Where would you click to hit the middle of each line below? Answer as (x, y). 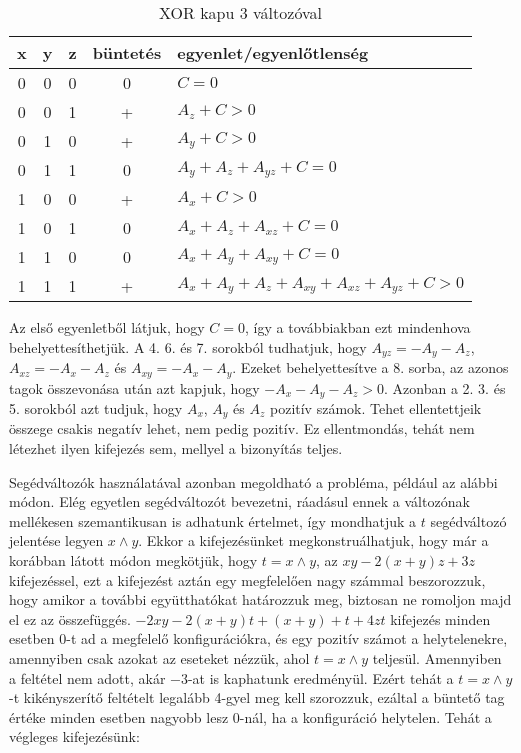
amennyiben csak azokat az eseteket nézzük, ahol (159, 657)
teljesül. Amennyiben (437, 657)
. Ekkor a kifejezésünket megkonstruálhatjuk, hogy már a (313, 540)
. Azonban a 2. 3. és (445, 387)
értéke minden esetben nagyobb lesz (119, 716)
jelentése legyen (56, 540)
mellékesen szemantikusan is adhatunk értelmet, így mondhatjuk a (213, 520)
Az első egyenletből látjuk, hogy (107, 327)
